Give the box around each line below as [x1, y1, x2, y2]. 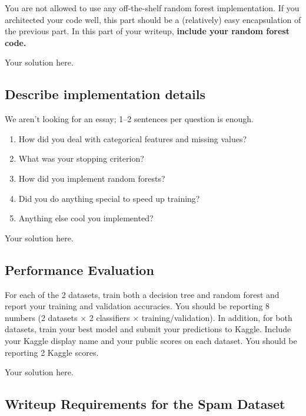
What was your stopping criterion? [18, 152, 144, 165]
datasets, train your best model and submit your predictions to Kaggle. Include [5, 323, 291, 335]
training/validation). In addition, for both [141, 311, 292, 323]
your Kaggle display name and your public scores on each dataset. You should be [5, 334, 297, 346]
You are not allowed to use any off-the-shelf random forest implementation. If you [5, 2, 300, 14]
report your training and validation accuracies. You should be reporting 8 [5, 300, 270, 312]
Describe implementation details [5, 85, 205, 103]
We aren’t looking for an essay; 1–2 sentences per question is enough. [5, 113, 254, 125]
